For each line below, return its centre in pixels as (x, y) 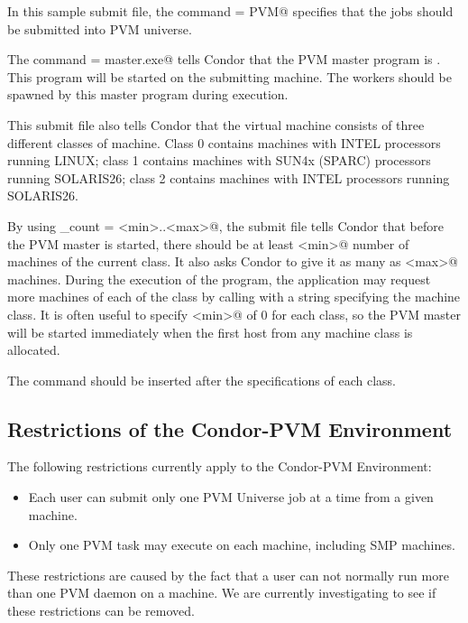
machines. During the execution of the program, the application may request (219, 279)
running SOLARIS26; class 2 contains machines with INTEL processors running (229, 177)
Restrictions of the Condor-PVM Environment (230, 428)
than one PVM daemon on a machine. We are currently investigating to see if (222, 593)
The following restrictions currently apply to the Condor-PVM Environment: (220, 466)
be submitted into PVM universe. (100, 28)
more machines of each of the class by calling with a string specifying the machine (234, 297)
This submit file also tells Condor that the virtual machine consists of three (216, 124)
